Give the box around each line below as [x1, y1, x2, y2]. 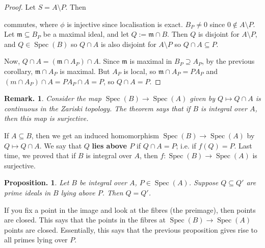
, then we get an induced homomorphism [31, 130, 159, 140]
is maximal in [129, 56, 172, 66]
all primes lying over [4, 234, 68, 245]
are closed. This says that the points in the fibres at [4, 214, 166, 225]
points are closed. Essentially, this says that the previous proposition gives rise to [4, 224, 258, 235]
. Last [234, 140, 252, 151]
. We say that [39, 140, 82, 151]
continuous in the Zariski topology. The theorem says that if [4, 103, 191, 113]
